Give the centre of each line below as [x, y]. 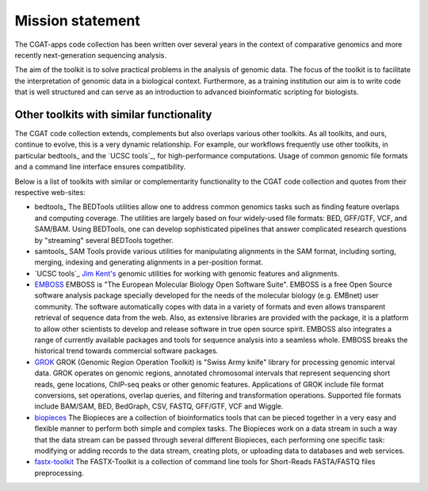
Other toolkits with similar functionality [113, 114]
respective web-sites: [50, 192]
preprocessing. [59, 473]
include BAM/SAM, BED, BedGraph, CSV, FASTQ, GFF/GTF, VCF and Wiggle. [159, 406]
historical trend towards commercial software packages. [126, 351]
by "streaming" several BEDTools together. [104, 240]
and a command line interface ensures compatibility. [100, 167]
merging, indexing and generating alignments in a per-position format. [149, 262]
